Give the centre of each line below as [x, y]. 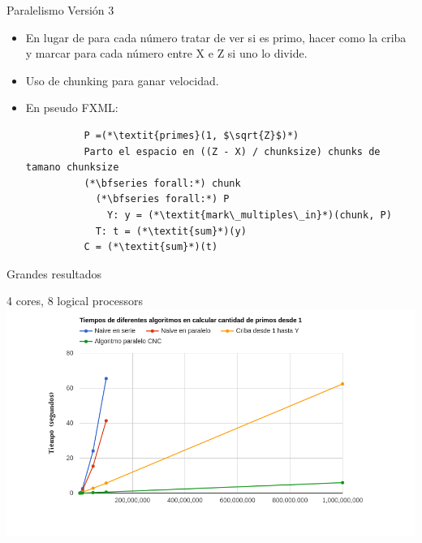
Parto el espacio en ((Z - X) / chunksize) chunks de [232, 151]
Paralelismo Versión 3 [60, 10]
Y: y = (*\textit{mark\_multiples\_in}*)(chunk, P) [250, 215]
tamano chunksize [72, 168]
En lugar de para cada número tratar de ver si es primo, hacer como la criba [216, 37]
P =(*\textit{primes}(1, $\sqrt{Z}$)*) [192, 135]
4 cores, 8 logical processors [75, 301]
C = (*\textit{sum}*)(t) [151, 247]
